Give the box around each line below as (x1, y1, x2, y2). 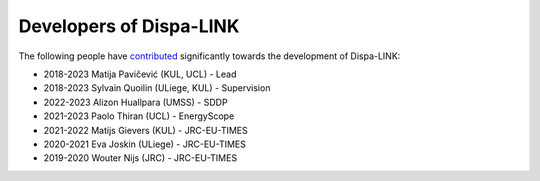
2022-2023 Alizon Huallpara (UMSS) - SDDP (43, 96, 229, 108)
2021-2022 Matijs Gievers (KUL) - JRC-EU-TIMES (43, 124, 249, 136)
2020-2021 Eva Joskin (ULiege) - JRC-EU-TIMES (43, 138, 247, 150)
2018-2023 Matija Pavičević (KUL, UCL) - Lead (43, 68, 237, 80)
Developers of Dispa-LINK (18, 15, 240, 37)
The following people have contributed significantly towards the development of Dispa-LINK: (18, 50, 401, 62)
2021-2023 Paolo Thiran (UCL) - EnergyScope (43, 110, 235, 122)
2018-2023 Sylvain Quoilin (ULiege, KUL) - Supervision (43, 82, 271, 94)
